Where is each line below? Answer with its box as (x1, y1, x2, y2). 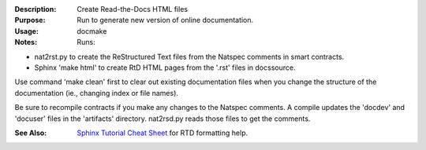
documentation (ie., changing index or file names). (14, 88, 179, 97)
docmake (77, 26, 107, 35)
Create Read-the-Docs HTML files (77, 5, 189, 13)
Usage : (14, 26, 39, 35)
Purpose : (14, 16, 46, 25)
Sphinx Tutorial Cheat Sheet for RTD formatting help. (77, 128, 248, 137)
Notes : (14, 38, 38, 47)
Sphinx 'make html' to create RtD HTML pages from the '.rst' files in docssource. (34, 63, 296, 72)
